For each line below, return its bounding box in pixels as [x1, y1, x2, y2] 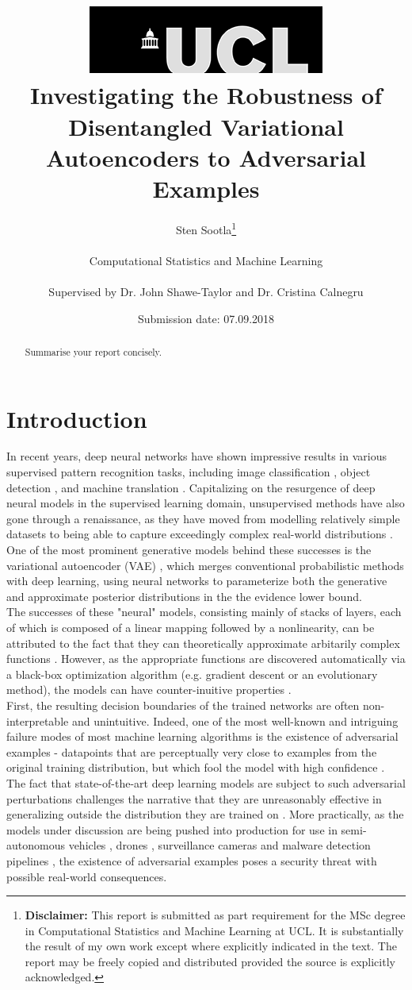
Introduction [6, 402, 147, 434]
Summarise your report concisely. [25, 345, 162, 358]
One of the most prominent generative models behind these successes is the [6, 541, 372, 558]
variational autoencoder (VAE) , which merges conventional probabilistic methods [6, 557, 404, 573]
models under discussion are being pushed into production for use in [6, 821, 338, 838]
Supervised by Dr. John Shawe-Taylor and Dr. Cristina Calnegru [48, 283, 364, 299]
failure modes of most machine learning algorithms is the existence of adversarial [6, 728, 399, 745]
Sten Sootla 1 [175, 218, 237, 237]
